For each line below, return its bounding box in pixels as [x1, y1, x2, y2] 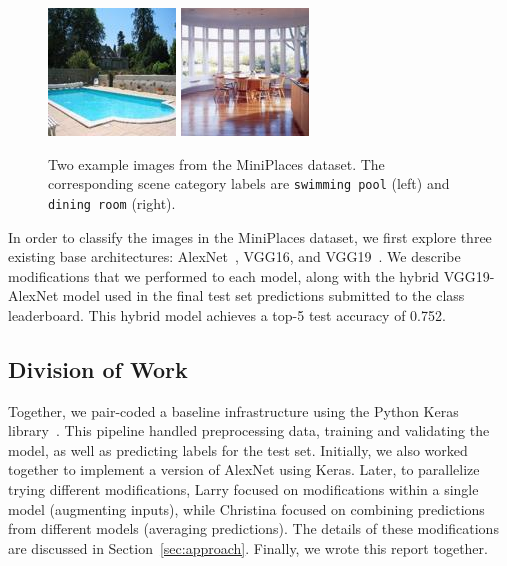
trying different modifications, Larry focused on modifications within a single [8, 479, 479, 500]
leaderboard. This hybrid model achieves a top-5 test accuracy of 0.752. [8, 304, 446, 325]
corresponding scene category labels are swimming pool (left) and [48, 173, 450, 194]
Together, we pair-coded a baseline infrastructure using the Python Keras [8, 400, 459, 421]
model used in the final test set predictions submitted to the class [62, 285, 465, 306]
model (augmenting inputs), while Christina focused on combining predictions [8, 498, 485, 519]
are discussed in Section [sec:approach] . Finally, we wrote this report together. [8, 537, 488, 558]
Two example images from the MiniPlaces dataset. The [48, 153, 385, 174]
